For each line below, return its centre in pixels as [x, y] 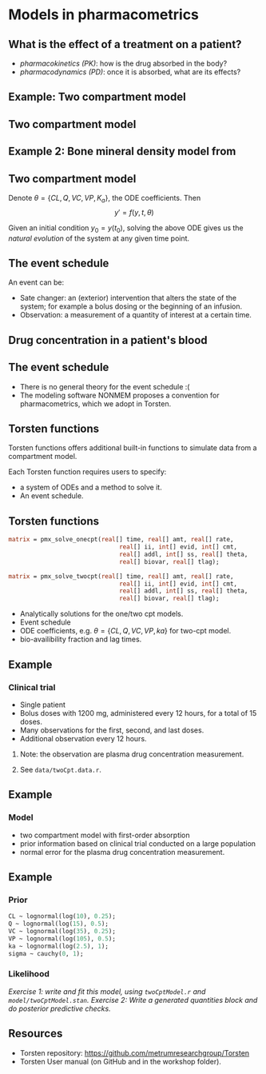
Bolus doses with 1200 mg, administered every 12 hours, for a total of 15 [138, 713]
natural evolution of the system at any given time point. [99, 238]
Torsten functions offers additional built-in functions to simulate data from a [133, 448]
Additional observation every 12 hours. [83, 738]
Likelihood [29, 974]
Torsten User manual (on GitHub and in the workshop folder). [121, 1061]
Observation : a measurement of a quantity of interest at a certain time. [135, 315]
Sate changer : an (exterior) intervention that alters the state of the [128, 298]
